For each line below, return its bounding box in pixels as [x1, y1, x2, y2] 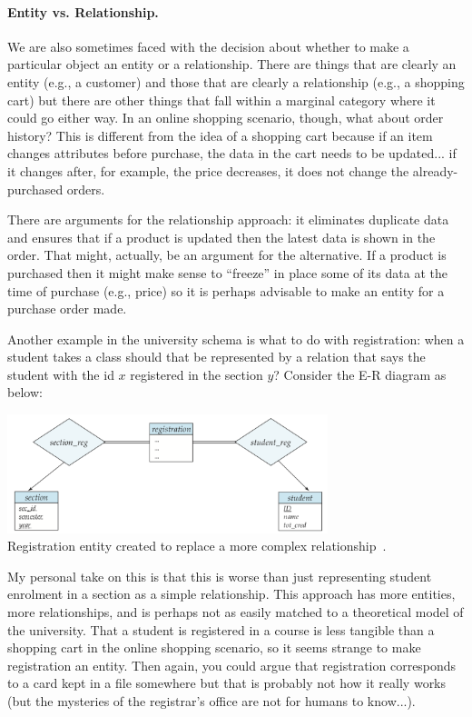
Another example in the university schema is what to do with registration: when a [7, 329, 465, 348]
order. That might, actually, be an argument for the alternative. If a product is [7, 245, 447, 264]
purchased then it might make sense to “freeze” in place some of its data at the [7, 263, 447, 282]
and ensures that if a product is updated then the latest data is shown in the [7, 227, 436, 246]
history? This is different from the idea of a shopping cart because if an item [7, 125, 433, 144]
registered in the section [130, 364, 263, 383]
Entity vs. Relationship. [7, 2, 159, 21]
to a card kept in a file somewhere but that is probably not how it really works [7, 673, 447, 692]
